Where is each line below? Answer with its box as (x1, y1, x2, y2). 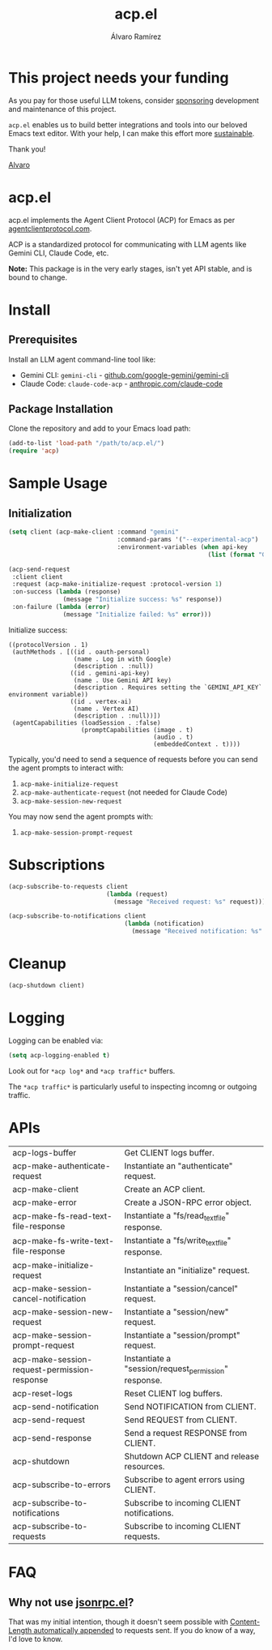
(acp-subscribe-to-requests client (8, 882, 129, 890)
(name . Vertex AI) (73, 705, 139, 713)
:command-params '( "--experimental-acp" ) (117, 536, 259, 544)
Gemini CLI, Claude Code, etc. (8, 248, 109, 258)
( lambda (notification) (124, 919, 205, 928)
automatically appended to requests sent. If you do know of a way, (33, 1626, 256, 1635)
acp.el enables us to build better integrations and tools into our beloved (8, 119, 248, 130)
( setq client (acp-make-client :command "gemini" (8, 528, 180, 536)
